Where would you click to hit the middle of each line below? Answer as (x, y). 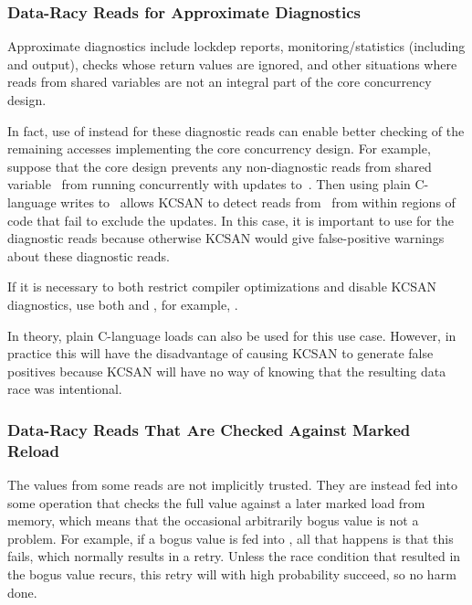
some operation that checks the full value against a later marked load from (216, 502)
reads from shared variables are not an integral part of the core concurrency (220, 82)
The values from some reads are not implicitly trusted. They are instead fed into (232, 485)
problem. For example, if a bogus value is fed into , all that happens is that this (231, 538)
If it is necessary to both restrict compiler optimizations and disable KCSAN (222, 287)
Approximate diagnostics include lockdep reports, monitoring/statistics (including (236, 46)
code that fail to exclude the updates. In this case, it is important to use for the (231, 220)
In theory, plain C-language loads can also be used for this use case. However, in (232, 335)
